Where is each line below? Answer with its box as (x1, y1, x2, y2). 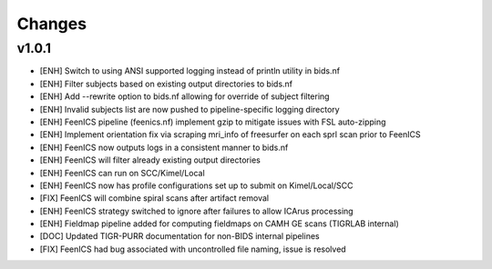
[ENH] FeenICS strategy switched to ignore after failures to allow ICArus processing (39, 205, 354, 216)
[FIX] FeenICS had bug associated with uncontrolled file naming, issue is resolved (39, 244, 346, 254)
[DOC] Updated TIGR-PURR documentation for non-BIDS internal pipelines (39, 231, 320, 242)
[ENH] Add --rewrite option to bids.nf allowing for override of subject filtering (39, 91, 330, 102)
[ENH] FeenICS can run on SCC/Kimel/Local (39, 167, 205, 178)
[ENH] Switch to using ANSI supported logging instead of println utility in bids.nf (39, 65, 341, 76)
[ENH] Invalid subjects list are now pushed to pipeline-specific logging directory (39, 104, 341, 115)
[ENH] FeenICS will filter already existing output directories (39, 154, 261, 165)
